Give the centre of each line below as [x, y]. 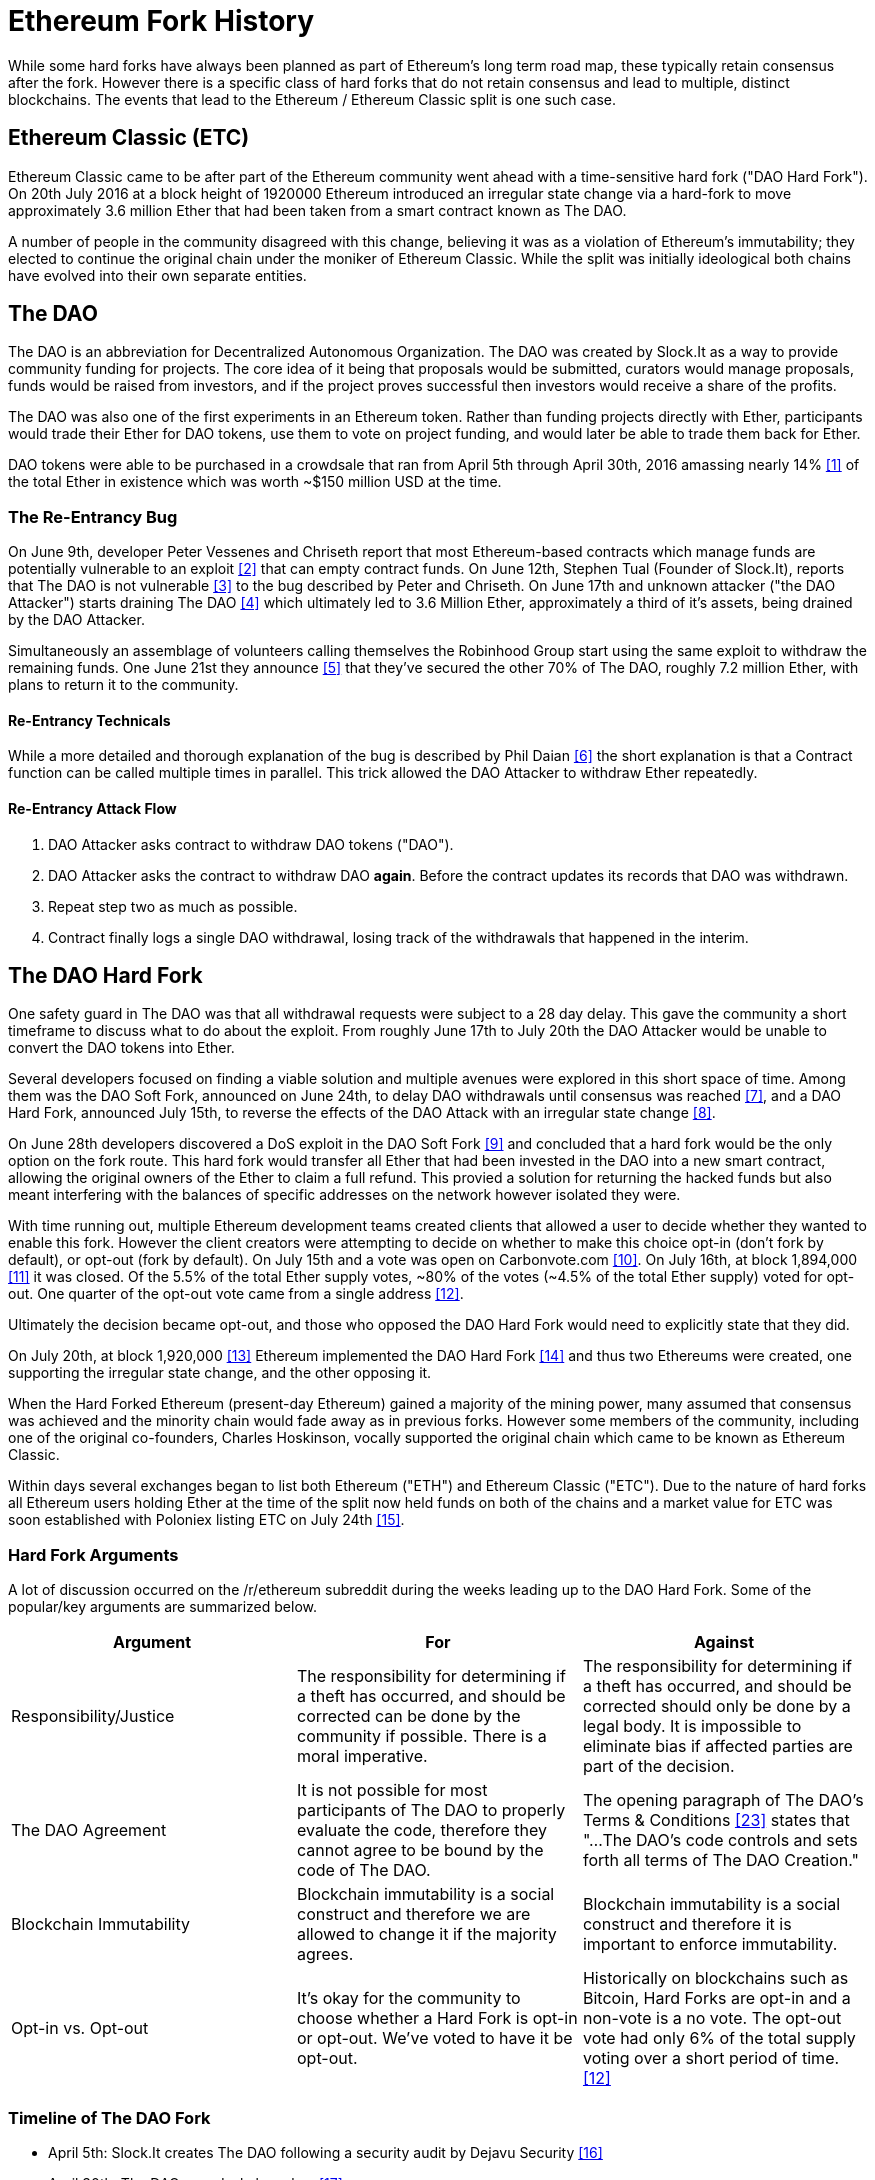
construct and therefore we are [413, 1914]
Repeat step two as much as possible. [173, 906]
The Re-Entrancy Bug [93, 516]
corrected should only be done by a [716, 1706]
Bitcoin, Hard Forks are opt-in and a [716, 1998]
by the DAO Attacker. [76, 620]
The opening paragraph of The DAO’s [723, 1800]
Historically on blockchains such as [715, 1978]
